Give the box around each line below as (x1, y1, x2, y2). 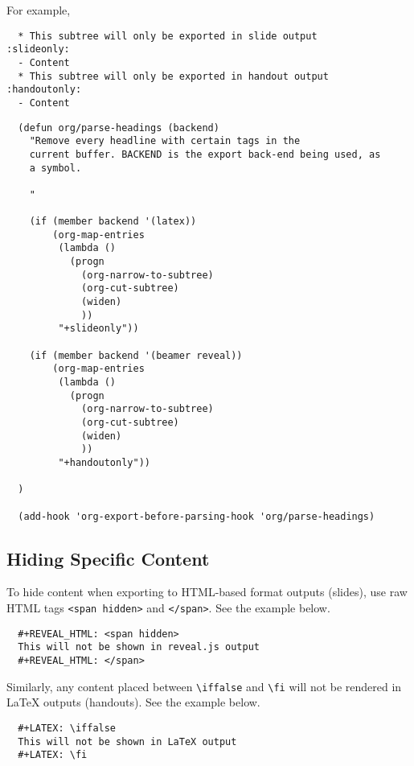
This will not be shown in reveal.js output (18, 641, 260, 653)
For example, (6, 2, 71, 18)
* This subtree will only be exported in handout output (18, 70, 329, 82)
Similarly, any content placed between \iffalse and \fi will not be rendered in (6, 677, 402, 694)
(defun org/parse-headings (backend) (18, 121, 219, 134)
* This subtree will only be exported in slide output (18, 30, 318, 42)
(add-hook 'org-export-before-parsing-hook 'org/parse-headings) (18, 510, 375, 522)
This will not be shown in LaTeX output (18, 735, 237, 747)
